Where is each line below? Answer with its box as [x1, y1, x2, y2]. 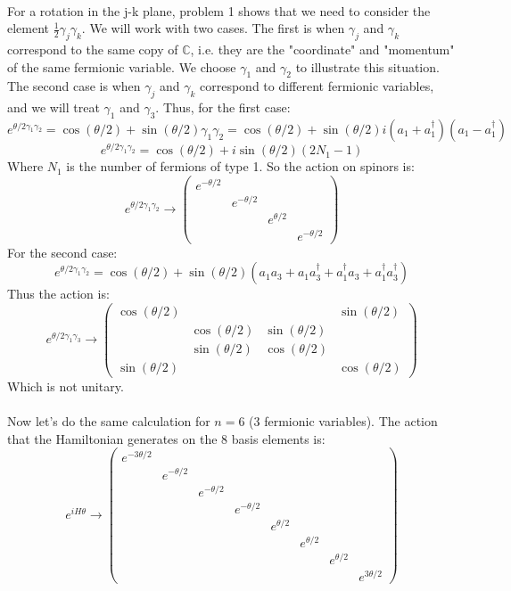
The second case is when [7, 77, 141, 95]
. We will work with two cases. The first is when [81, 19, 345, 37]
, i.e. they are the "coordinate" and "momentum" [190, 39, 455, 58]
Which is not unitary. [7, 376, 124, 395]
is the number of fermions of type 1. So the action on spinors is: [66, 157, 415, 176]
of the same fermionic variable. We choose [7, 57, 236, 76]
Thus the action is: [7, 284, 110, 303]
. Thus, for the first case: [155, 98, 291, 117]
